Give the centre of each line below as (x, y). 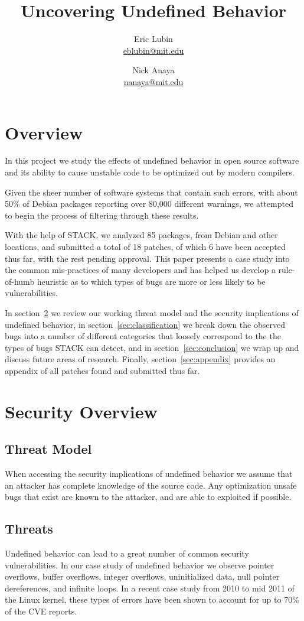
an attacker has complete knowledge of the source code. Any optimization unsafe (151, 485)
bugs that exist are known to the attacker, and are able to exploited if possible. (148, 497)
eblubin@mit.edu (153, 50)
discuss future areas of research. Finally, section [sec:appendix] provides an (140, 359)
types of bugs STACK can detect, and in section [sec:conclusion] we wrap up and (152, 347)
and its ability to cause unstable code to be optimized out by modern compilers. (150, 172)
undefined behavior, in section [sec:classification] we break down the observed (145, 324)
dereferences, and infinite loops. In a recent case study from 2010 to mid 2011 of (150, 588)
